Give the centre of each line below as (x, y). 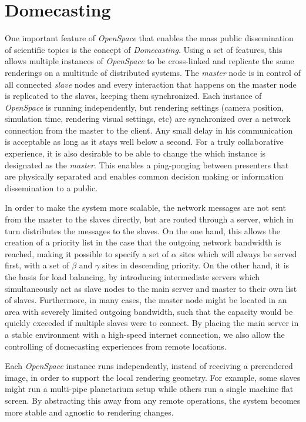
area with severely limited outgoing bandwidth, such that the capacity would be (149, 311)
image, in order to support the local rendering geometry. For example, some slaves (153, 377)
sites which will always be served (238, 253)
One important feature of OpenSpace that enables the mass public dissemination (149, 38)
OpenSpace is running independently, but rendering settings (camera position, (144, 107)
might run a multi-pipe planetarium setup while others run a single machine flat (149, 389)
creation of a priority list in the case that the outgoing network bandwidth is (143, 242)
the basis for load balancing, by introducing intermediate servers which (132, 277)
